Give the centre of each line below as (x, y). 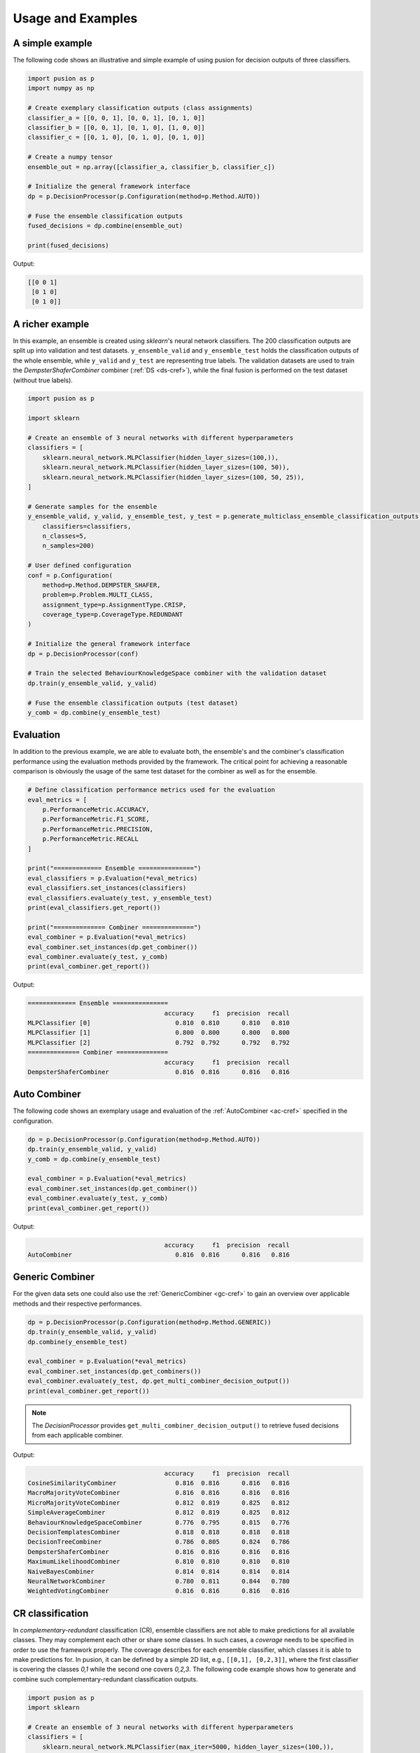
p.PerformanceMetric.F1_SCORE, (96, 819)
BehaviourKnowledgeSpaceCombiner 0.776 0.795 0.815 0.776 (159, 1522)
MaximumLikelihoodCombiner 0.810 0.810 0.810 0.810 (159, 1562)
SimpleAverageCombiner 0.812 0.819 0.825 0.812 (159, 1512)
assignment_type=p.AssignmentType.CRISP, (114, 604)
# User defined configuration (79, 566)
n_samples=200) (68, 546)
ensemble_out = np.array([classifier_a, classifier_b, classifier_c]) (152, 167)
